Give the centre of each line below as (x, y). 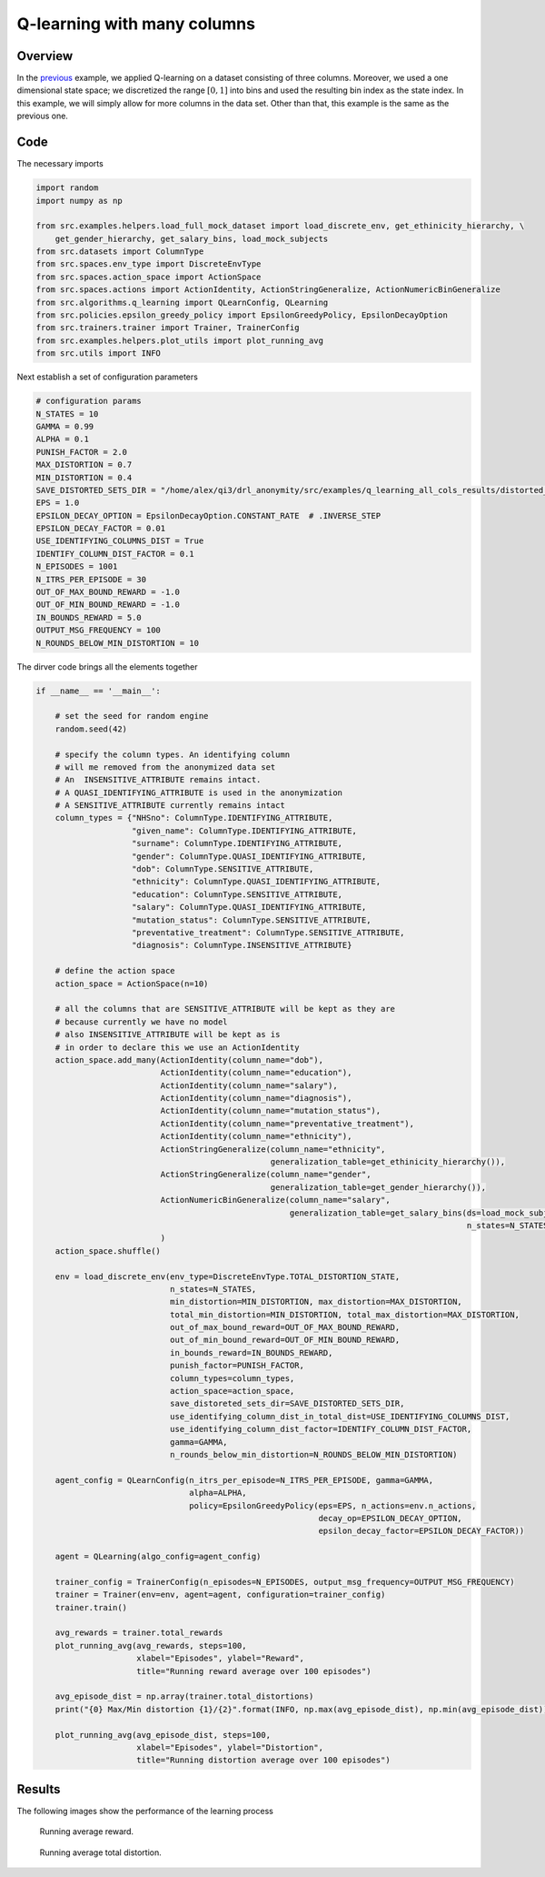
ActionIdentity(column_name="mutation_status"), (271, 1111)
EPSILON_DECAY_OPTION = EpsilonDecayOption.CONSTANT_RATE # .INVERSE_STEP (208, 515)
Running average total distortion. (101, 1852)
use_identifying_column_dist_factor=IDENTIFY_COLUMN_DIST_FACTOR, (321, 1429)
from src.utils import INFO (98, 353)
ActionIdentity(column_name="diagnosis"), (256, 1098)
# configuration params (89, 401)
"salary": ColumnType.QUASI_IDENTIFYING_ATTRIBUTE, (249, 907)
